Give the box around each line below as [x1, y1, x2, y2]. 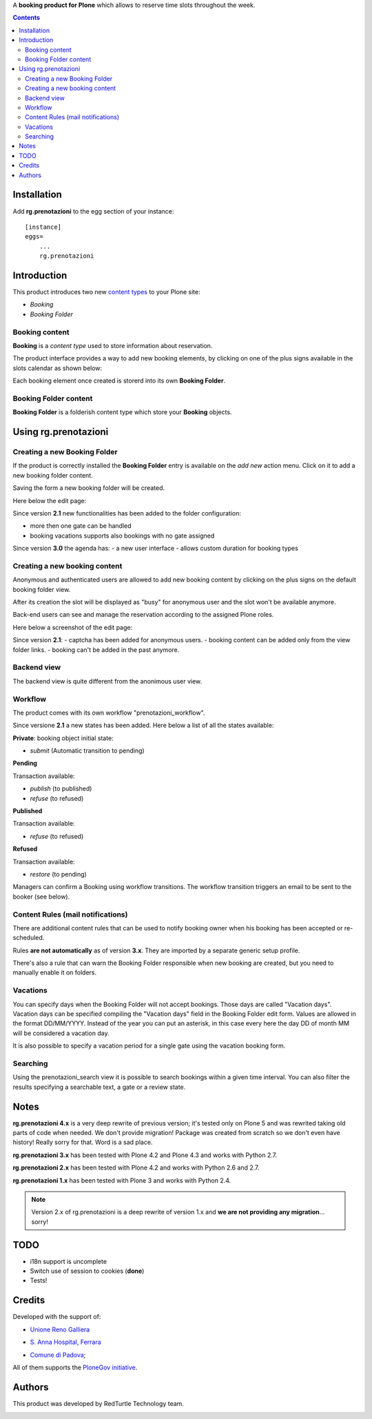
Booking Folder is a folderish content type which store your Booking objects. [12, 408, 232, 416]
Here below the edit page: [12, 496, 87, 504]
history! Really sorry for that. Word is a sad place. [12, 1138, 153, 1147]
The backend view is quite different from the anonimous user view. [12, 677, 203, 685]
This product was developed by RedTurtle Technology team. [12, 1399, 184, 1407]
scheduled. [12, 934, 45, 942]
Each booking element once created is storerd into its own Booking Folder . [12, 376, 226, 385]
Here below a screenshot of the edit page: [12, 623, 133, 631]
